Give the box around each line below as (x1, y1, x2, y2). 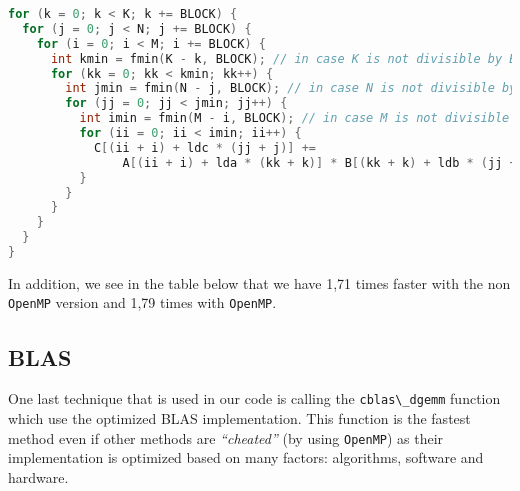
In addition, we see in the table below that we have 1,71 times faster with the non (8, 272, 511, 293)
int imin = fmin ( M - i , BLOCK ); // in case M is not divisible (79, 111, 510, 126)
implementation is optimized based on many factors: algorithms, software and (8, 447, 484, 468)
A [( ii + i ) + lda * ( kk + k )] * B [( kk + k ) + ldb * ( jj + (122, 155, 517, 170)
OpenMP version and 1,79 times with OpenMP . (8, 292, 277, 313)
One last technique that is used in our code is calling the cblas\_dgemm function (8, 388, 501, 409)
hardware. (8, 466, 69, 487)
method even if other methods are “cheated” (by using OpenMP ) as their (8, 427, 444, 448)
